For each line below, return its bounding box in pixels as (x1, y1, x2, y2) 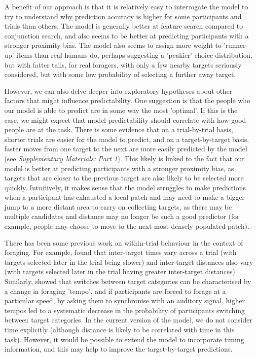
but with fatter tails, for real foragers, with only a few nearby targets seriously (4, 59, 242, 70)
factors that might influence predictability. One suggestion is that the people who (4, 95, 251, 106)
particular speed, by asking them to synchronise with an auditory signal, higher (4, 295, 245, 306)
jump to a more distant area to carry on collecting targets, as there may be (4, 201, 232, 212)
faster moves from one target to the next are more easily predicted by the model (4, 143, 247, 154)
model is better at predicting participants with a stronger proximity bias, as (4, 163, 234, 173)
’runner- (223, 40, 248, 50)
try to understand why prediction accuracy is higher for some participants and (4, 11, 242, 21)
